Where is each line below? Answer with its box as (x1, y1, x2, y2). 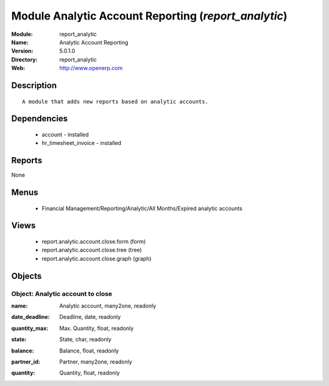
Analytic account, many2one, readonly (59, 302, 157, 309)
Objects (11, 271, 42, 281)
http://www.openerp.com (59, 65, 123, 72)
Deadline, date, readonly (59, 314, 121, 321)
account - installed (41, 131, 89, 138)
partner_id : (11, 358, 41, 365)
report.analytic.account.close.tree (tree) (41, 247, 143, 254)
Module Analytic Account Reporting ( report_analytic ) (11, 9, 288, 23)
